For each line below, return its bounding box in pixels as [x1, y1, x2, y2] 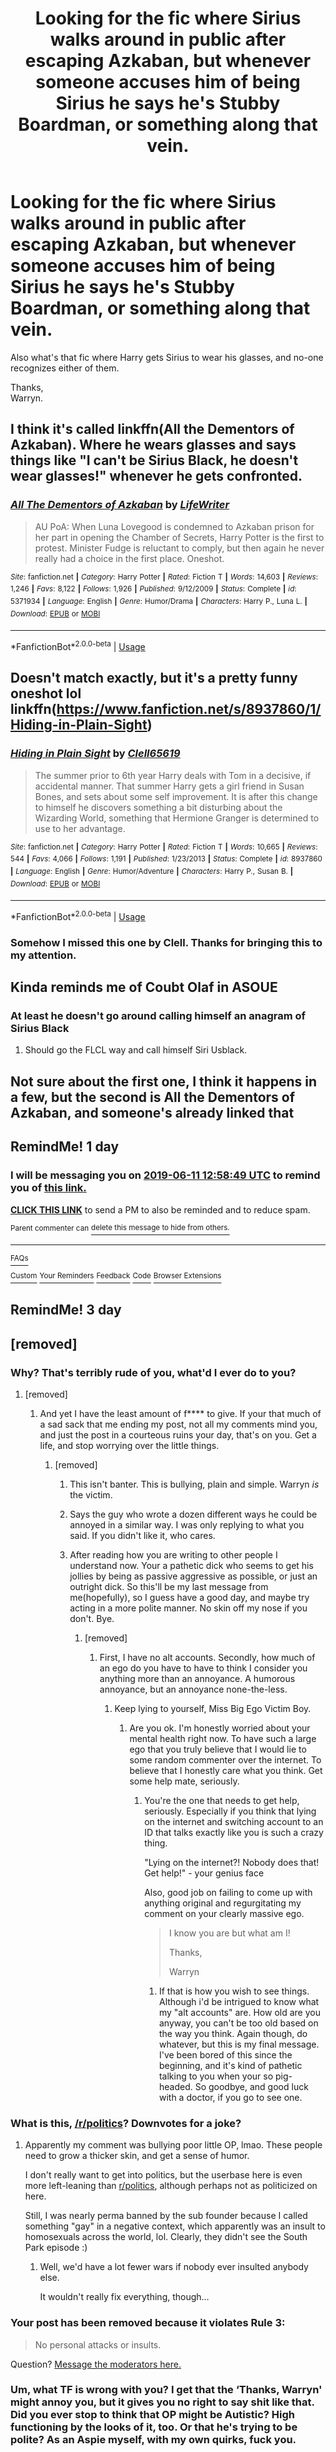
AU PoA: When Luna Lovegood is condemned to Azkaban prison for [34, 520, 315, 532]
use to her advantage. [34, 822, 126, 834]
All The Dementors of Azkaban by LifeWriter [10, 498, 230, 512]
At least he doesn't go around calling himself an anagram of [10, 1009, 307, 1023]
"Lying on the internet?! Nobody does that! [144, 1856, 320, 1868]
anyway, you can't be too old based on [158, 2017, 319, 2029]
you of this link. [10, 1181, 87, 1195]
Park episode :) [24, 2242, 88, 2254]
